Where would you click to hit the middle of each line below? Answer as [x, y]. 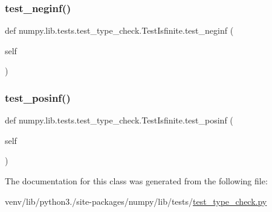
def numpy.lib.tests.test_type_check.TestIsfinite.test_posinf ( [119, 120]
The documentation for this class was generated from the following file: [136, 181]
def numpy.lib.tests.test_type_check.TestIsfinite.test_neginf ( [119, 30]
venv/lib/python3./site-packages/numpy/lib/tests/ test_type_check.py [136, 201]
